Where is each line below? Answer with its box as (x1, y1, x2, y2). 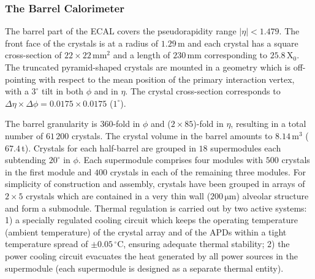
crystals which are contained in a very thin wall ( (26, 189, 211, 202)
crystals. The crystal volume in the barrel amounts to (71, 129, 273, 142)
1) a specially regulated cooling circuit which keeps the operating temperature (5, 213, 298, 226)
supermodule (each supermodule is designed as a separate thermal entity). (5, 261, 284, 274)
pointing (5, 72, 36, 85)
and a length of (113, 48, 170, 61)
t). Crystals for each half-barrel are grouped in (21, 141, 196, 154)
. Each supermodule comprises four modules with (78, 153, 264, 166)
